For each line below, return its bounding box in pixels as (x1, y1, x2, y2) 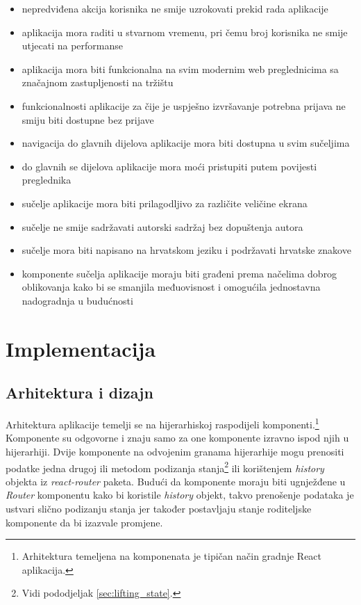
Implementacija (6, 334, 156, 362)
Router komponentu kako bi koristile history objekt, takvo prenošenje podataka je (6, 487, 354, 502)
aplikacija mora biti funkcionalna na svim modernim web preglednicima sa (22, 61, 339, 76)
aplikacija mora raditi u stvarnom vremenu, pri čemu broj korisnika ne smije (22, 24, 348, 39)
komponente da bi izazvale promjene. (6, 515, 163, 529)
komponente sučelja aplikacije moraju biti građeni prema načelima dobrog (22, 266, 337, 280)
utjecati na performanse (22, 38, 124, 53)
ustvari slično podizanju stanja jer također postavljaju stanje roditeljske (6, 501, 312, 515)
